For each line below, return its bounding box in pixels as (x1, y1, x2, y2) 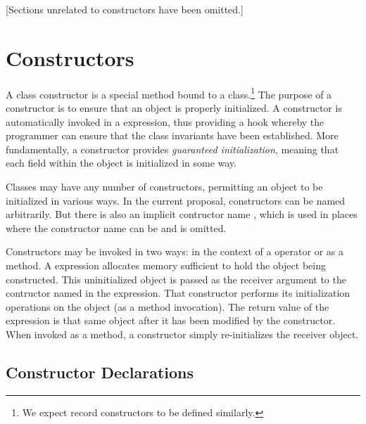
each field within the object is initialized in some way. (6, 155, 236, 170)
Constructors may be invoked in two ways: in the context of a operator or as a (6, 244, 343, 259)
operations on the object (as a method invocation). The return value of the (6, 299, 329, 314)
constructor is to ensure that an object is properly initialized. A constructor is (6, 100, 342, 115)
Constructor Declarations (6, 361, 194, 383)
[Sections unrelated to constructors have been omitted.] (6, 2, 244, 16)
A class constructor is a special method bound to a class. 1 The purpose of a (6, 84, 332, 101)
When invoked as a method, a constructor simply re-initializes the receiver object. (6, 326, 359, 341)
